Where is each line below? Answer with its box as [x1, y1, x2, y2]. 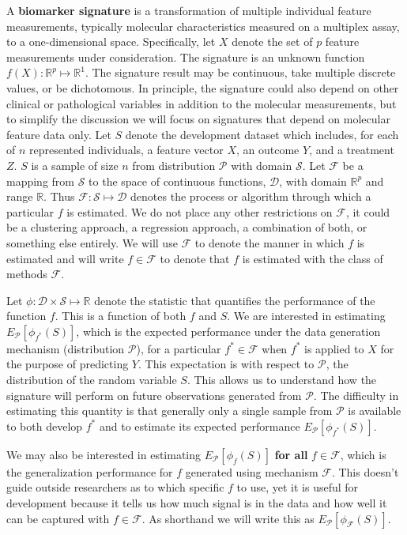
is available [348, 402, 401, 419]
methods [6, 266, 47, 282]
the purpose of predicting [6, 356, 129, 372]
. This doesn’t [331, 463, 399, 480]
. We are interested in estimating [227, 307, 386, 324]
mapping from [6, 172, 75, 189]
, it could [345, 203, 390, 220]
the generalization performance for [6, 463, 173, 480]
